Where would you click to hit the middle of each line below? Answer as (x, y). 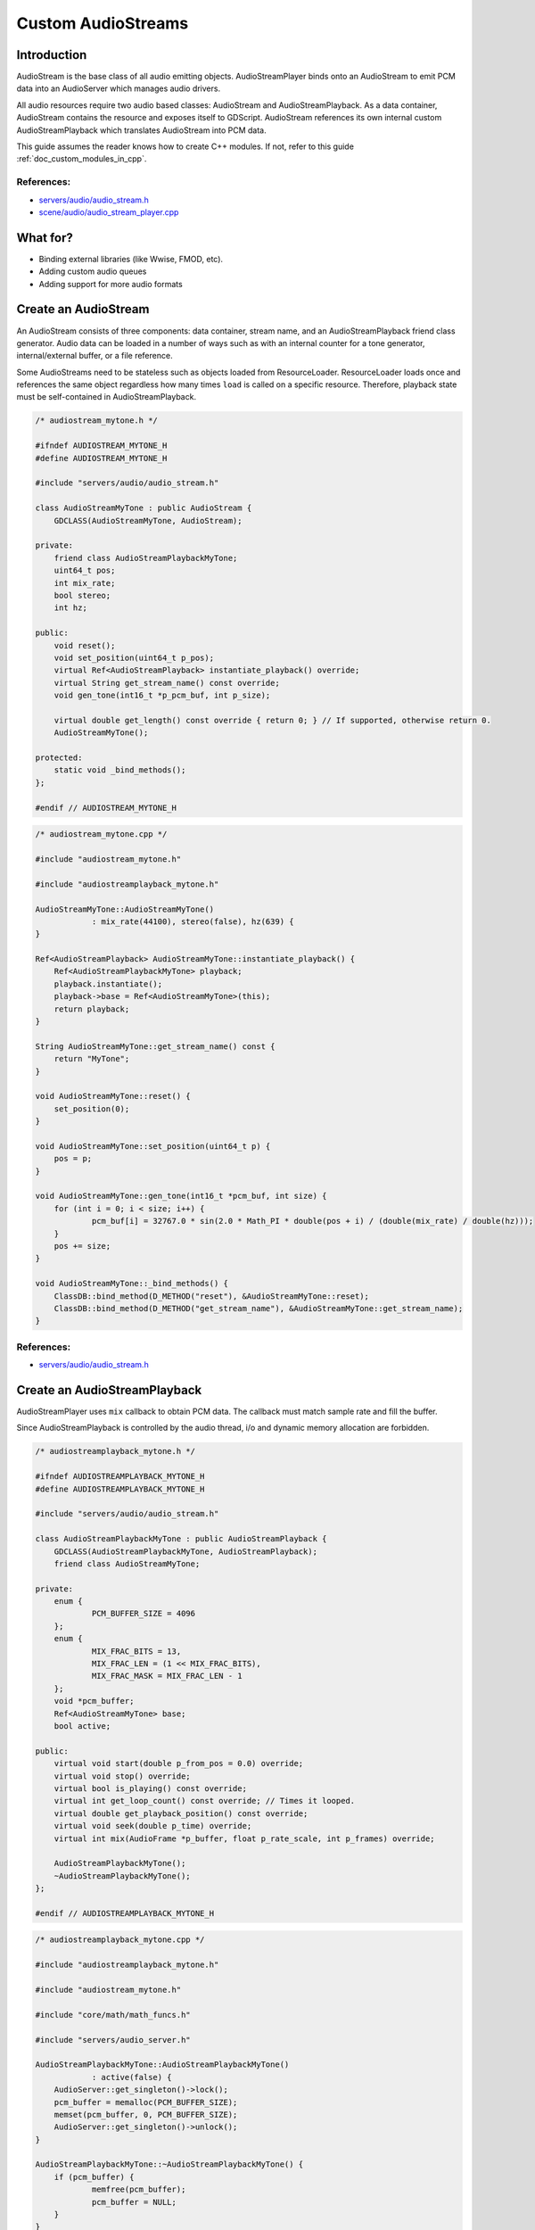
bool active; (82, 1726)
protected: (59, 758)
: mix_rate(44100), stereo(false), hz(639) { (193, 921)
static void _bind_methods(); (120, 770)
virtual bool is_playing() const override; (150, 1788)
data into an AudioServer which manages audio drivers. (119, 88)
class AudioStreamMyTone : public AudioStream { (144, 508)
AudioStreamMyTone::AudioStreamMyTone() (124, 909)
